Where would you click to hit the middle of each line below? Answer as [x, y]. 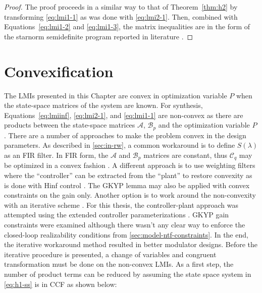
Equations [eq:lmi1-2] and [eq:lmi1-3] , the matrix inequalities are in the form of [127, 26]
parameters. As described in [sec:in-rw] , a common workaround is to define [120, 145]
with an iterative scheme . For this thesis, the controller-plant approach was [121, 204]
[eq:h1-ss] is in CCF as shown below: [61, 284]
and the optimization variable [204, 125]
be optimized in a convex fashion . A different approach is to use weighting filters [130, 165]
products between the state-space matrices [70, 125]
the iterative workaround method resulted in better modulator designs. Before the [131, 244]
